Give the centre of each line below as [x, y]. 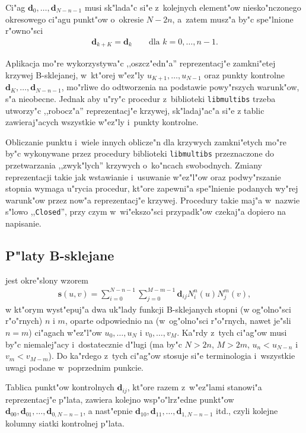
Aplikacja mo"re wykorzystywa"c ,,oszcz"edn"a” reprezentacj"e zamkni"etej [141, 63]
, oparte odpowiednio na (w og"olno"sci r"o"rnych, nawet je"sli [178, 321]
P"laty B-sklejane [60, 255]
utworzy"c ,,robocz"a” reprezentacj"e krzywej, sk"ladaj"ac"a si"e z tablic [135, 110]
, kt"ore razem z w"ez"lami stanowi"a [195, 387]
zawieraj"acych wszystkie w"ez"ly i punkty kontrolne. [102, 122]
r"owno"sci [24, 31]
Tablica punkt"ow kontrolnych [60, 387]
